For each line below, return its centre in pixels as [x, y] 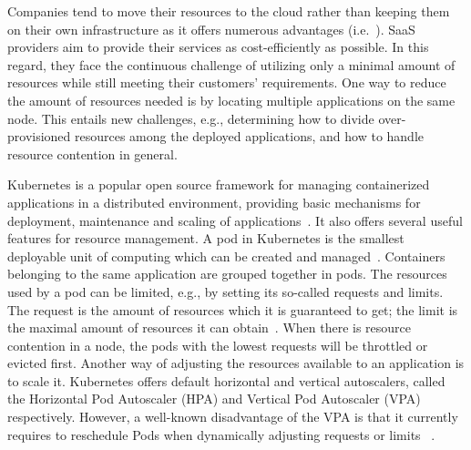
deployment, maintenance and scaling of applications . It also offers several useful [235, 220]
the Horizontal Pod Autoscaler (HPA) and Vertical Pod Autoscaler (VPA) [214, 399]
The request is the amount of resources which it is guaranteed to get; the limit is [233, 309]
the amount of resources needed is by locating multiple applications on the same [231, 100]
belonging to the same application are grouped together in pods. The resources [227, 274]
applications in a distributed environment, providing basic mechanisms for [214, 202]
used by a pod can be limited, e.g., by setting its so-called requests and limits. [225, 291]
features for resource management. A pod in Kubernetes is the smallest [206, 238]
